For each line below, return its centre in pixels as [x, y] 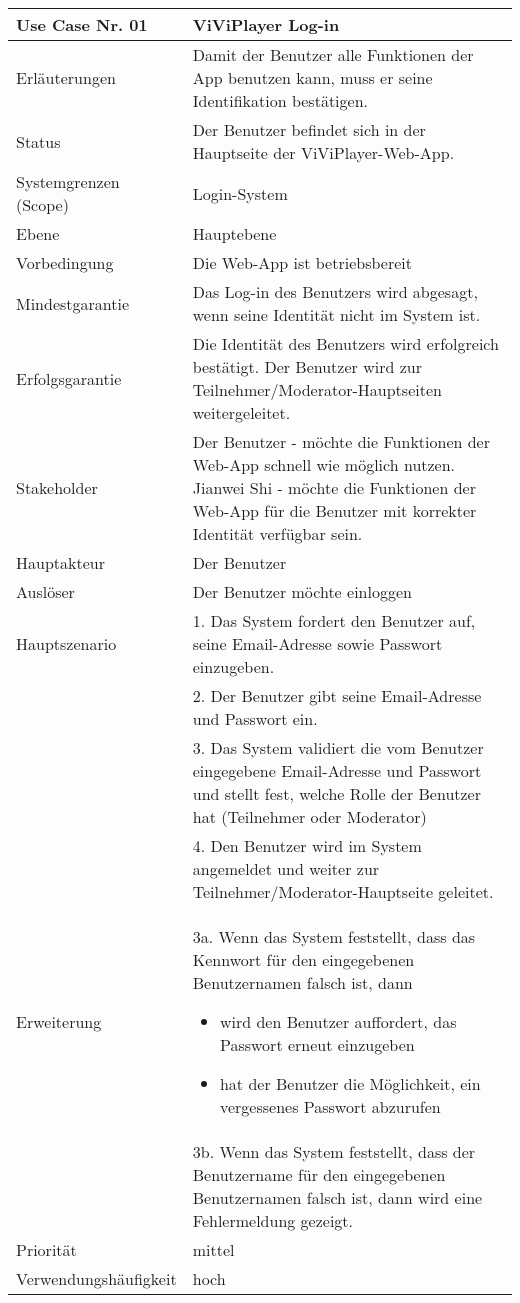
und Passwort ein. [255, 718]
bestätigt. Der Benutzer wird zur [307, 366]
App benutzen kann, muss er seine [312, 77]
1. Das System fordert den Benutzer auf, [334, 620]
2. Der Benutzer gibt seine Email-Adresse [337, 695]
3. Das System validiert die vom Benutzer [338, 747]
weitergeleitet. [241, 412]
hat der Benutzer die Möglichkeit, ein [350, 1083]
